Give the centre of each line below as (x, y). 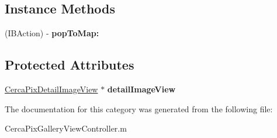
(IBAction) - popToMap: (52, 33)
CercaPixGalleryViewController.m (66, 128)
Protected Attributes (70, 65)
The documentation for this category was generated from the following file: (139, 108)
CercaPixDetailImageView (51, 89)
